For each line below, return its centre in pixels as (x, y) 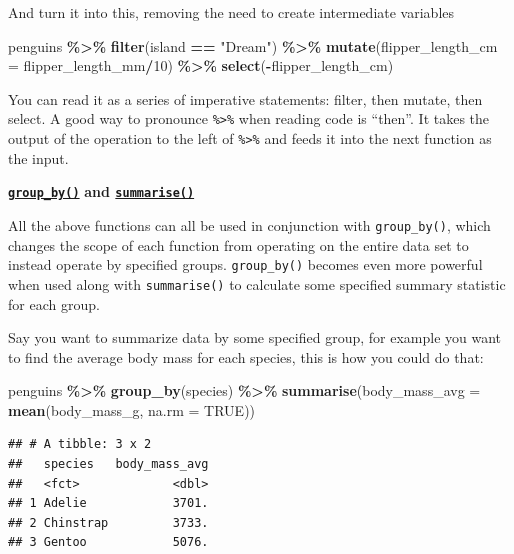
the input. (38, 157)
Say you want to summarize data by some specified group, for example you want (255, 337)
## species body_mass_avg (108, 464)
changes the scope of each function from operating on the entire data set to (238, 244)
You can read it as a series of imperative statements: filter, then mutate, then (245, 98)
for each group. (54, 303)
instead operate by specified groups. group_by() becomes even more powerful (245, 264)
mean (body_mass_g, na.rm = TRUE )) (132, 409)
